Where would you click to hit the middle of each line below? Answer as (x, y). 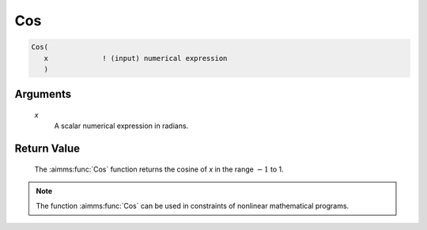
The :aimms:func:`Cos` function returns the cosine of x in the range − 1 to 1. (159, 169)
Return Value (47, 149)
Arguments (43, 94)
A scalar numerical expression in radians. (121, 126)
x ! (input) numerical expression (136, 58)
